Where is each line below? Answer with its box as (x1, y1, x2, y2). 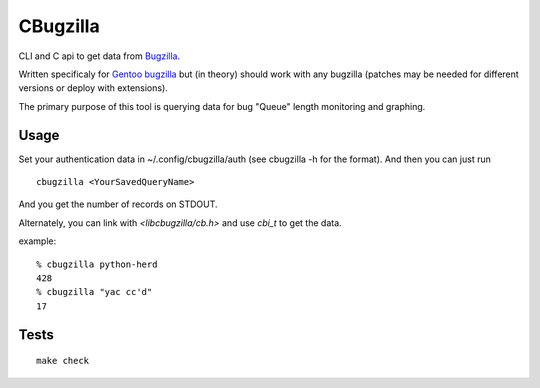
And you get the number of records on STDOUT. (18, 198, 219, 210)
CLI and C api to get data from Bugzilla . (18, 50, 180, 62)
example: (18, 235, 57, 247)
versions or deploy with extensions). (18, 82, 169, 94)
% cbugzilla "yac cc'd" (36, 286, 153, 298)
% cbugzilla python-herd (36, 258, 158, 270)
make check (36, 355, 90, 367)
